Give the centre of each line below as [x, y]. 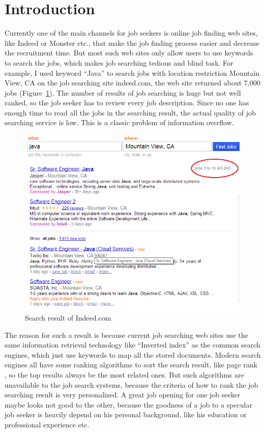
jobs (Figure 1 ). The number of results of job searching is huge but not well [123, 92]
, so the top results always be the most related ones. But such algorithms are [124, 375]
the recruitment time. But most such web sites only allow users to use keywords [129, 53]
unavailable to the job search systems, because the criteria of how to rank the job [131, 384]
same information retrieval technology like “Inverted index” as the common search [132, 345]
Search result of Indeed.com [68, 318]
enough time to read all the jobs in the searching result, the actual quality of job [130, 112]
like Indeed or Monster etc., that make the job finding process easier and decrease [132, 42]
